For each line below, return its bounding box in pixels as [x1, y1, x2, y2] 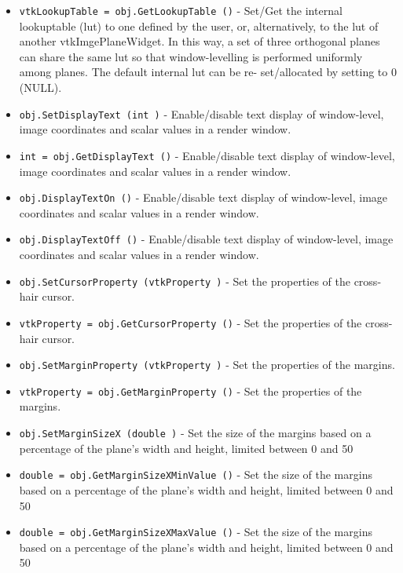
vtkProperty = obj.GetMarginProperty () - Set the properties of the [19, 382, 362, 399]
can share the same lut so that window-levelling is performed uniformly [19, 48, 363, 64]
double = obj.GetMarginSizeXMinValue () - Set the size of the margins [19, 466, 372, 483]
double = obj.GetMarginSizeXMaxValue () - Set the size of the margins [19, 524, 372, 540]
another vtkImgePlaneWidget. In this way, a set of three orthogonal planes [19, 33, 380, 49]
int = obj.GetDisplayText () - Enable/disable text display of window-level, [19, 147, 395, 163]
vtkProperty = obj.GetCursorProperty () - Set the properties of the [19, 314, 362, 330]
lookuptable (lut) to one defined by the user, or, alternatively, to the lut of [19, 17, 379, 34]
